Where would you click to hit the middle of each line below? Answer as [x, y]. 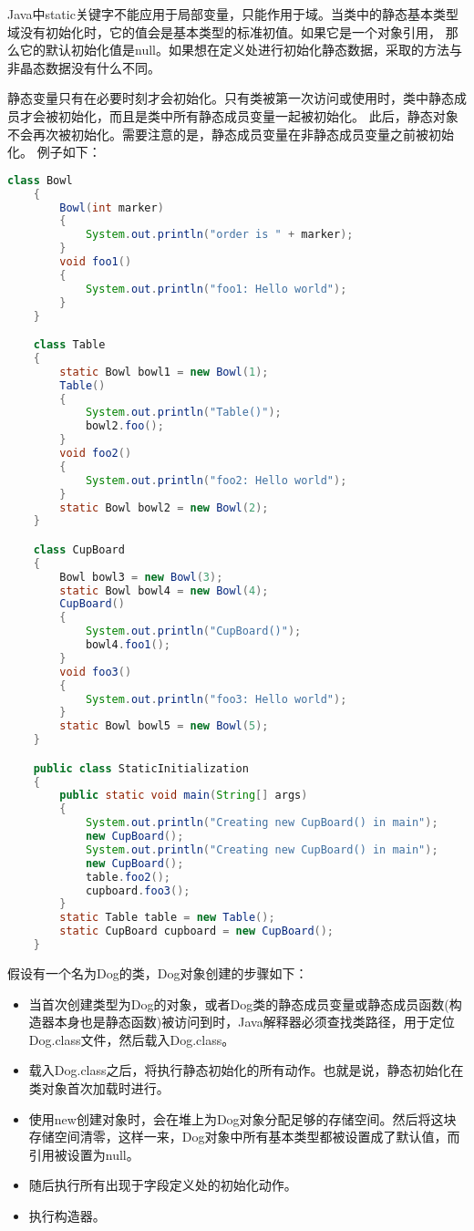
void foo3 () [96, 672]
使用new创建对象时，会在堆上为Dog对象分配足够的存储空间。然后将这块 [242, 1118]
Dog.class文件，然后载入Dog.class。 [132, 1039]
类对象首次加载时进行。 [99, 1087]
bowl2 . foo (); [124, 426]
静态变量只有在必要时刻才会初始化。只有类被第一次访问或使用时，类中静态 [231, 98]
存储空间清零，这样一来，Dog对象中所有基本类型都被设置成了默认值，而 [244, 1137]
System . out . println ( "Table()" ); [183, 413]
